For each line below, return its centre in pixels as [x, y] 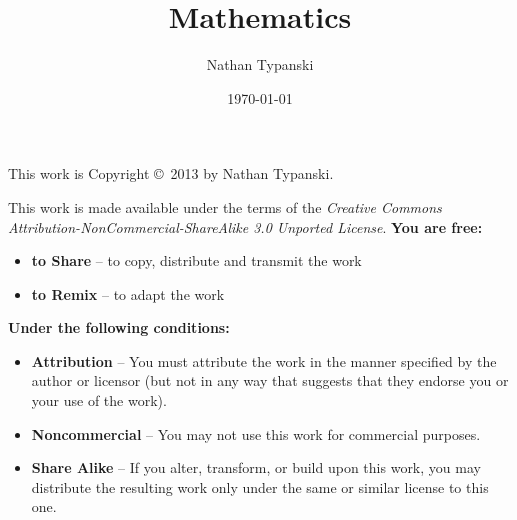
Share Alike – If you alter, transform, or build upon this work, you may [256, 467]
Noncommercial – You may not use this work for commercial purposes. [256, 433]
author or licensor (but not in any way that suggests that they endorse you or [270, 380]
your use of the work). [99, 400]
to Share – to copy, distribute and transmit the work [196, 260]
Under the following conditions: [119, 327]
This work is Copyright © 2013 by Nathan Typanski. [171, 173]
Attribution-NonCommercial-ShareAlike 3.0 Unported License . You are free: [245, 226]
